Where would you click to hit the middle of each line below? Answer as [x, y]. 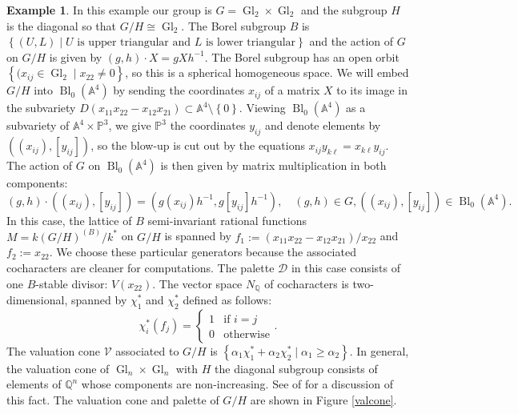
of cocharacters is [307, 283]
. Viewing [262, 108]
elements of [34, 384]
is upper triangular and [134, 43]
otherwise [247, 334]
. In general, [379, 350]
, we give [130, 125]
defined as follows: [227, 300]
